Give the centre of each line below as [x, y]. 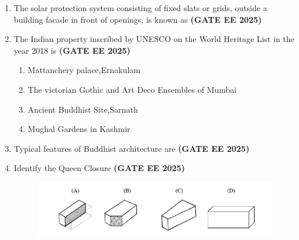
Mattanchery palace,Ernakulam [84, 70]
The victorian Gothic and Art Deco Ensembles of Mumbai [132, 89]
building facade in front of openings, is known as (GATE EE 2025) [138, 19]
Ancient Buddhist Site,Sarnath [83, 109]
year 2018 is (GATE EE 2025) [72, 50]
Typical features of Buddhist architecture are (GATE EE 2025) [132, 148]
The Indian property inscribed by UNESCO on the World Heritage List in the [154, 39]
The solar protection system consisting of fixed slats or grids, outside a [140, 8]
